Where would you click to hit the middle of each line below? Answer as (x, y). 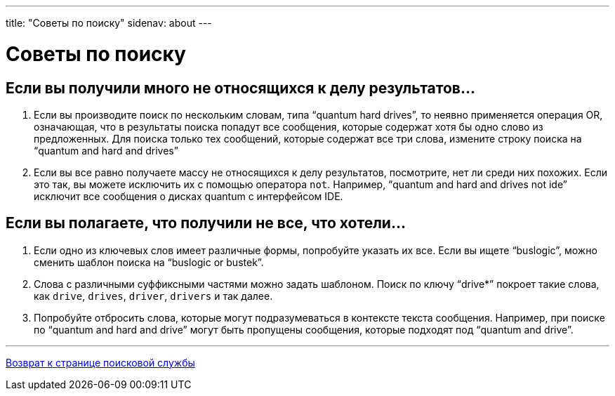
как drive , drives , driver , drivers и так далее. (153, 296)
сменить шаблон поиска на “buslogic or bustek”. (149, 262)
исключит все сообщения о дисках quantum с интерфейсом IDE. (189, 196)
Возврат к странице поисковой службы (100, 362)
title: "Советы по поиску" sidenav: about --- (109, 23)
